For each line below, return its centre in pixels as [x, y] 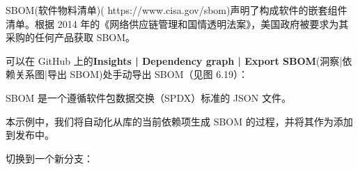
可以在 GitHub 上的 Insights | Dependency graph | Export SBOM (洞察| [174, 60]
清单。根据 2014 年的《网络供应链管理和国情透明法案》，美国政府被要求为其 [177, 23]
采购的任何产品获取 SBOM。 [71, 37]
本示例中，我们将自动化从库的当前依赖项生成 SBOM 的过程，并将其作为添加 [179, 121]
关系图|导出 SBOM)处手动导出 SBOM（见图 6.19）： [132, 74]
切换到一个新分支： [49, 158]
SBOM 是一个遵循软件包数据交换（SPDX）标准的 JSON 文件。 [148, 97]
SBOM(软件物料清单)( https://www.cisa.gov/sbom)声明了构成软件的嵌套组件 [177, 10]
